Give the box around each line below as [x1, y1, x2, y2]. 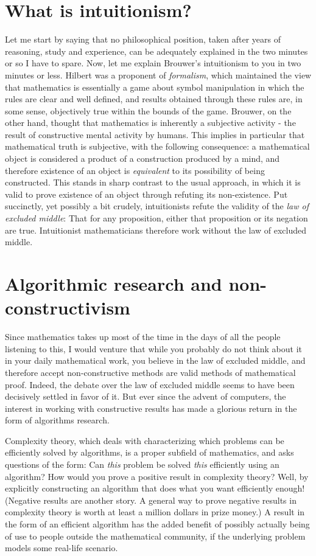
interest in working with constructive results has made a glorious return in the [5, 401, 297, 414]
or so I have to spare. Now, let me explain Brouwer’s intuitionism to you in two [5, 57, 301, 69]
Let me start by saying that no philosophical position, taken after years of [5, 33, 281, 46]
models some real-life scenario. [5, 541, 118, 554]
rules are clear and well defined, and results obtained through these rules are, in [5, 92, 303, 105]
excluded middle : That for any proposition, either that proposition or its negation [5, 212, 308, 224]
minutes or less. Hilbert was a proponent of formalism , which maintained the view [5, 68, 312, 81]
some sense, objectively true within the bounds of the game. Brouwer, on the [5, 104, 292, 117]
